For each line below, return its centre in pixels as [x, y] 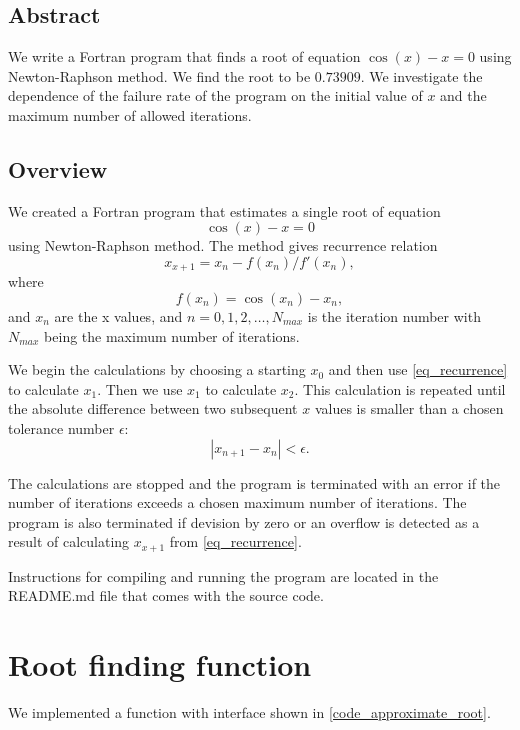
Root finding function [160, 664]
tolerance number [61, 427]
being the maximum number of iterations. [172, 335]
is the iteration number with [394, 316]
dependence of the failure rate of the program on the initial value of [215, 95]
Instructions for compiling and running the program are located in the [223, 575]
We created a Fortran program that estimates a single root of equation [224, 210]
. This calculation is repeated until [400, 388]
